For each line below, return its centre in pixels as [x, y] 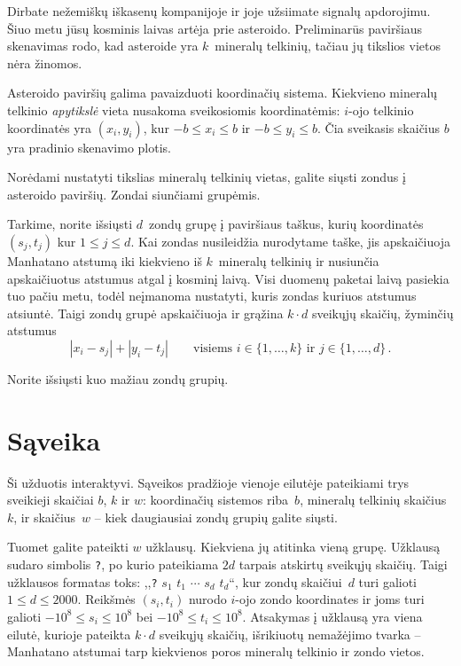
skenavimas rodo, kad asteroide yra [103, 46]
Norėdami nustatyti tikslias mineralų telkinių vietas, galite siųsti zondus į [207, 177]
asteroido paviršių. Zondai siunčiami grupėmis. [134, 194]
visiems [213, 348]
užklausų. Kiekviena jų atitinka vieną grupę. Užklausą [293, 547]
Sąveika [54, 439]
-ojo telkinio [381, 110]
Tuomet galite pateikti [68, 547]
